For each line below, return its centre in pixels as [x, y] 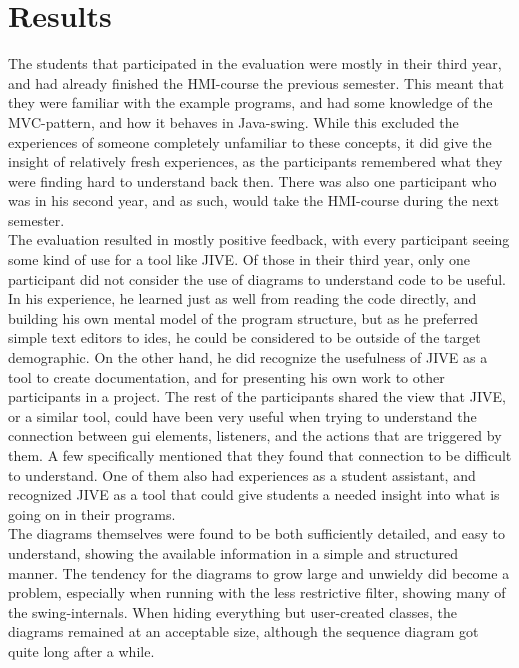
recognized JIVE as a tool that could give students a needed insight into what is [254, 494]
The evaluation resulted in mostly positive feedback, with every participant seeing [259, 239]
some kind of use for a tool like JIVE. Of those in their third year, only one [239, 259]
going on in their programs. [92, 513]
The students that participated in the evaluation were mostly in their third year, [255, 63]
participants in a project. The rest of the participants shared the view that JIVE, [257, 396]
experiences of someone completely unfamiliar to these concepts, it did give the [250, 141]
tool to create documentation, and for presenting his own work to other [226, 376]
